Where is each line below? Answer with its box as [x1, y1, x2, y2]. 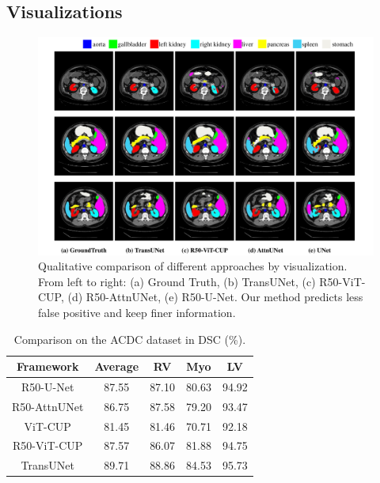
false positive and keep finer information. [38, 304, 236, 320]
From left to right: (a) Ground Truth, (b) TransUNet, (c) [38, 273, 316, 289]
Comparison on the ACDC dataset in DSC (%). [13, 330, 246, 347]
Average [94, 358, 139, 375]
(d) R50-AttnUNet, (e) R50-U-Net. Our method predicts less [67, 289, 363, 305]
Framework [17, 358, 79, 375]
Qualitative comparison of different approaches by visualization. [38, 258, 348, 274]
